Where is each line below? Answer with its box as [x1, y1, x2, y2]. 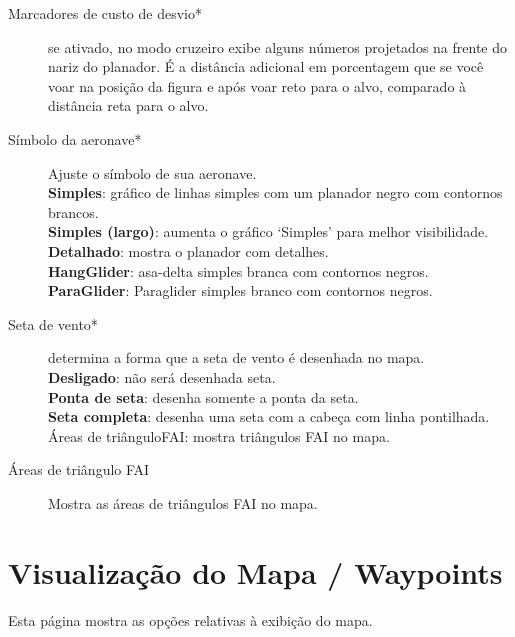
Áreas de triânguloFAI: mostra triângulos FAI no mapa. [48, 425, 390, 446]
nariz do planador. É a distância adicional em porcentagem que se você [48, 56, 484, 77]
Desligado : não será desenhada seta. [48, 366, 276, 387]
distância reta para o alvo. [48, 95, 209, 116]
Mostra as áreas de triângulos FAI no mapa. [48, 492, 318, 513]
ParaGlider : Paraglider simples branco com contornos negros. [48, 280, 433, 301]
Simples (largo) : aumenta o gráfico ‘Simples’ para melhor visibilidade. [48, 221, 489, 242]
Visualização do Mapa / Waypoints [8, 551, 503, 592]
